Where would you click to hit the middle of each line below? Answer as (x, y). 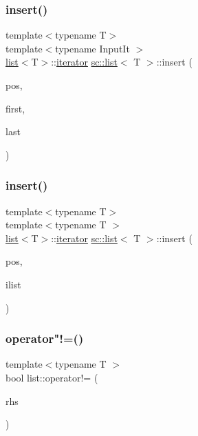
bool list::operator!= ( (52, 377)
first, (15, 108)
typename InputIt (92, 48)
